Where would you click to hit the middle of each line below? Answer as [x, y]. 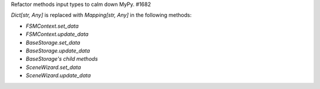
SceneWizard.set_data [53, 67]
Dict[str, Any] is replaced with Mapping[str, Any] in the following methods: [101, 15]
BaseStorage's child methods [62, 59]
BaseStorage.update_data [58, 51]
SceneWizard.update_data [58, 75]
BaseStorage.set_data [53, 42]
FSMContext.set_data [52, 26]
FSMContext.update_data [57, 34]
